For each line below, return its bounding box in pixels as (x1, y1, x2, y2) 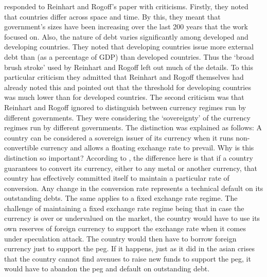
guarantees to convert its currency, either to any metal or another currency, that (4, 162, 258, 173)
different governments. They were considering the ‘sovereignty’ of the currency (4, 112, 251, 123)
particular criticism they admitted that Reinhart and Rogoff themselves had (4, 72, 244, 82)
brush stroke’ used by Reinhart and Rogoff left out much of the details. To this (4, 61, 253, 72)
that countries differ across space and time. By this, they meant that (4, 11, 221, 22)
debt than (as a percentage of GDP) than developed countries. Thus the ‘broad (4, 51, 254, 62)
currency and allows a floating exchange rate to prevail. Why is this (41, 142, 254, 153)
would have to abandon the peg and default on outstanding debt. (4, 263, 210, 274)
